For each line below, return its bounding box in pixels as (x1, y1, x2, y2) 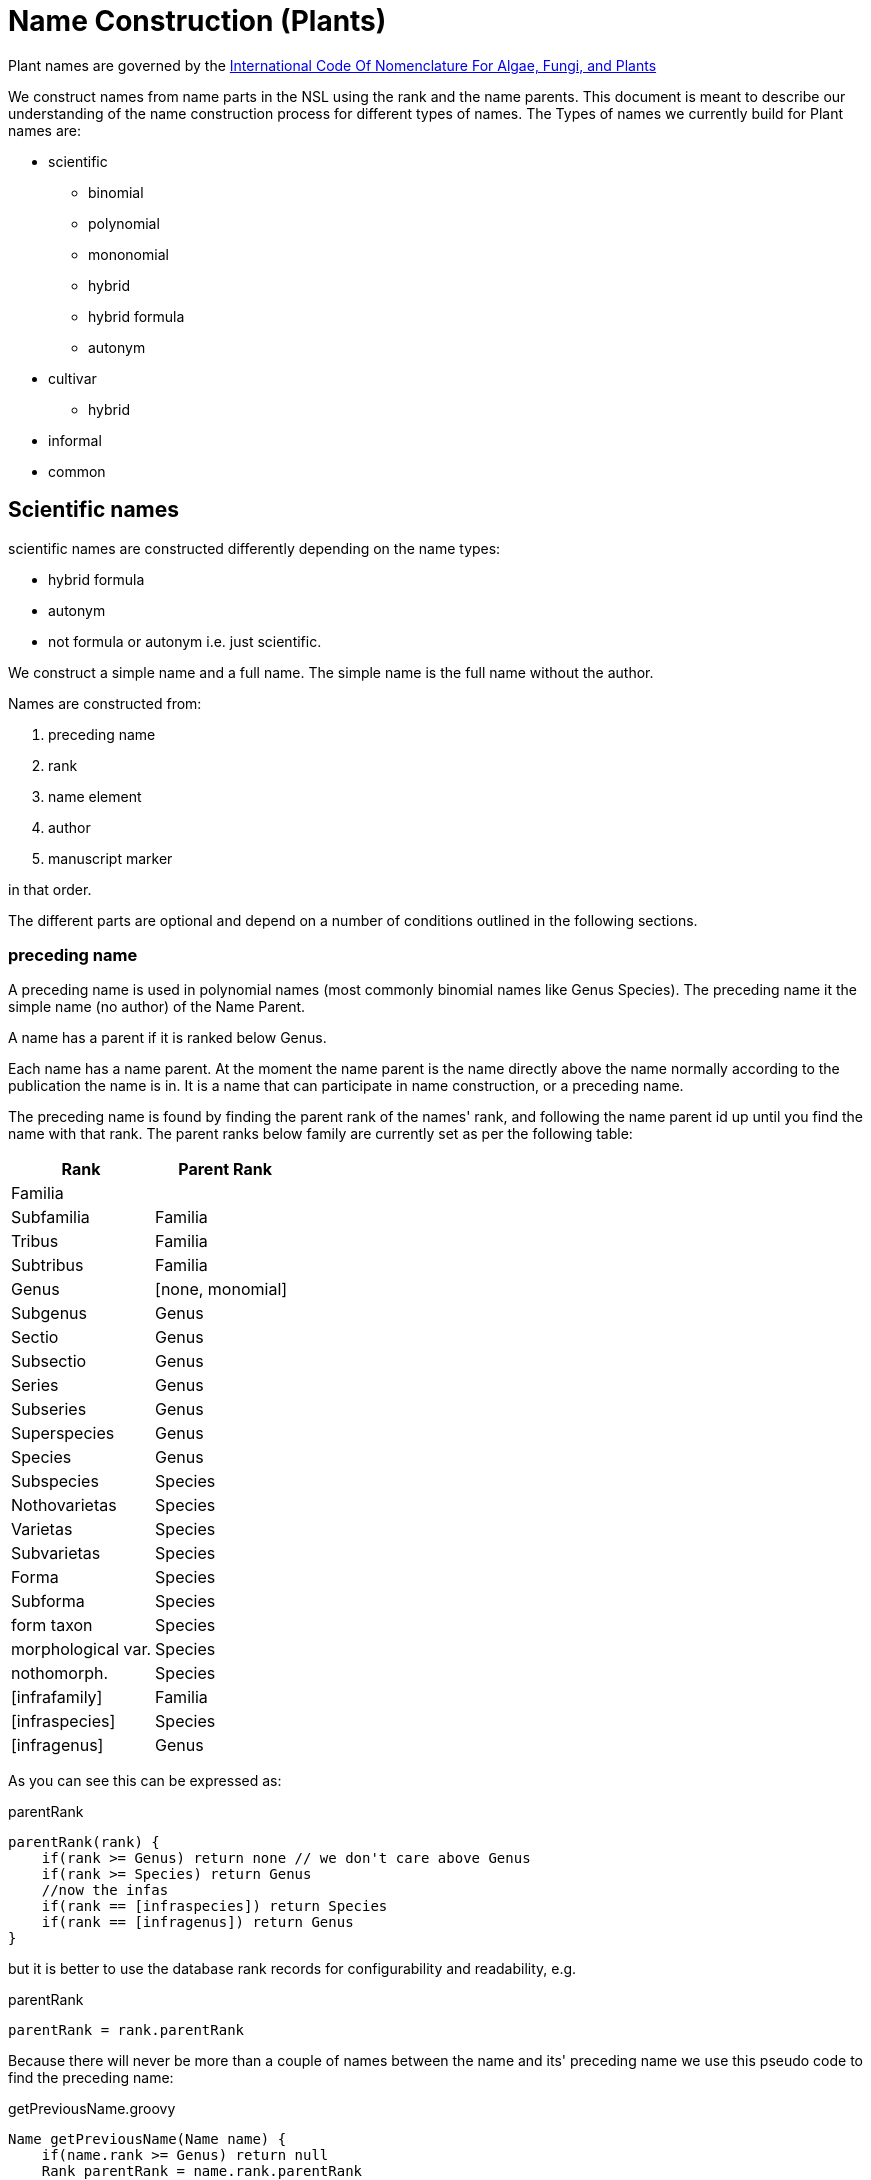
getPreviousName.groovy (8, 2100, 176, 2118)
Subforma (11, 1591, 85, 1612)
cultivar (48, 369, 97, 387)
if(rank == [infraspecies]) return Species (41, 1898, 388, 1915)
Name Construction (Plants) (8, 4, 387, 38)
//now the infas (41, 1882, 169, 1899)
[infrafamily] (11, 1687, 103, 1708)
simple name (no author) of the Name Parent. (8, 998, 306, 1016)
